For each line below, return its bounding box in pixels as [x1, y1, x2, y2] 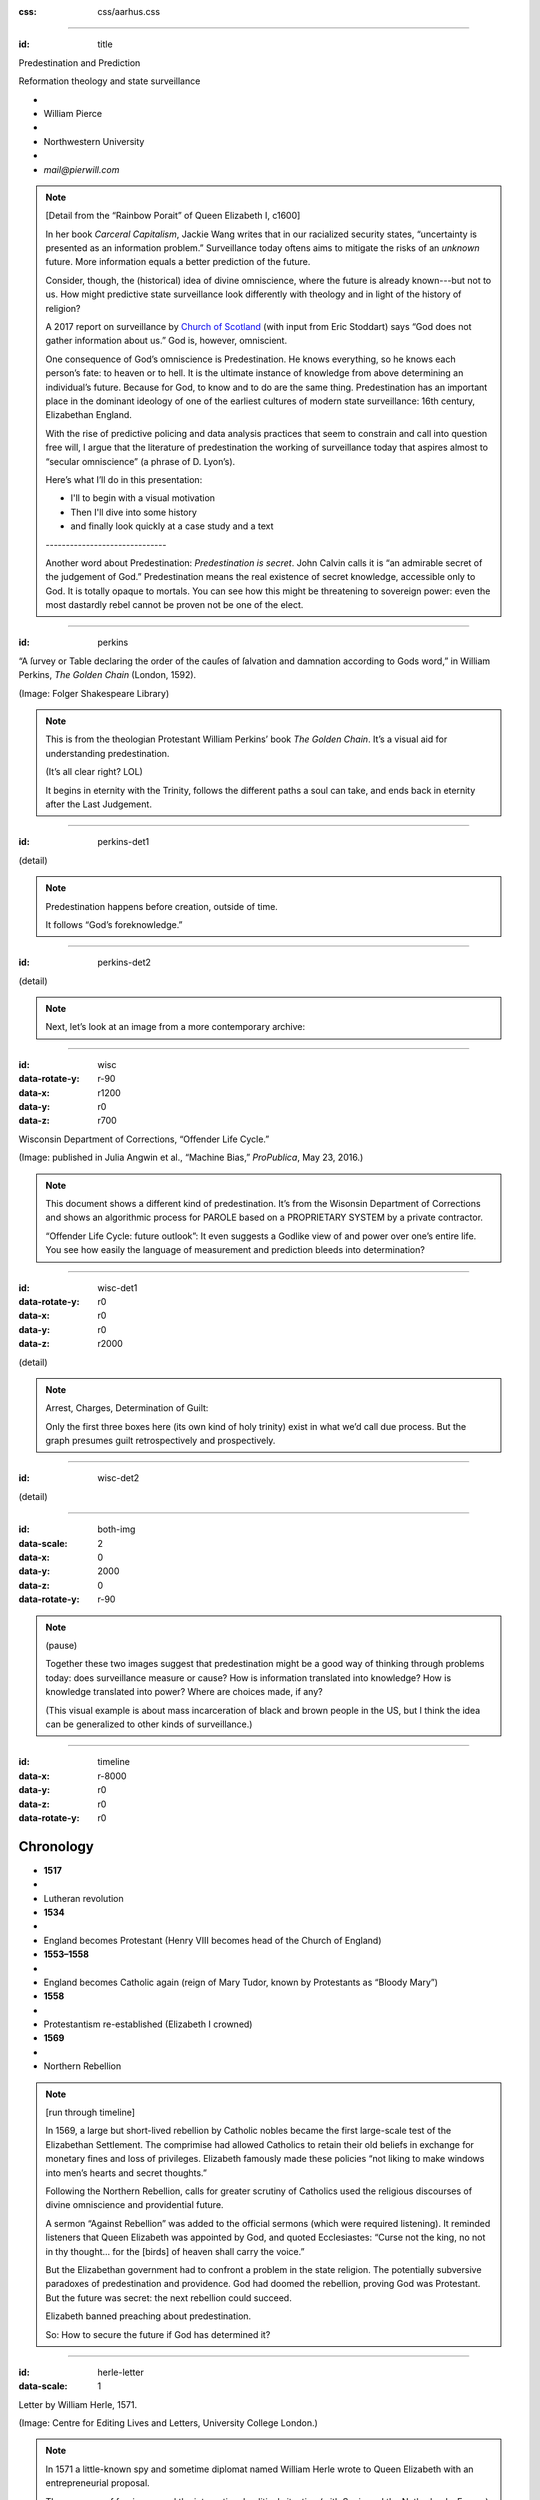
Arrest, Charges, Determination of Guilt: [45, 1402, 209, 1414]
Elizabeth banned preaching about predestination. [45, 2310, 252, 2322]
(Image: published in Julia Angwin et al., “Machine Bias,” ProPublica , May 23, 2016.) [18, 1151, 364, 1164]
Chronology [18, 1838, 94, 1855]
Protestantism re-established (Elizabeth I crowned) [43, 2018, 253, 2030]
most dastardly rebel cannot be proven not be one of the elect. [45, 599, 304, 611]
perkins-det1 [97, 836, 150, 848]
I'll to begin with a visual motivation [70, 492, 215, 504]
